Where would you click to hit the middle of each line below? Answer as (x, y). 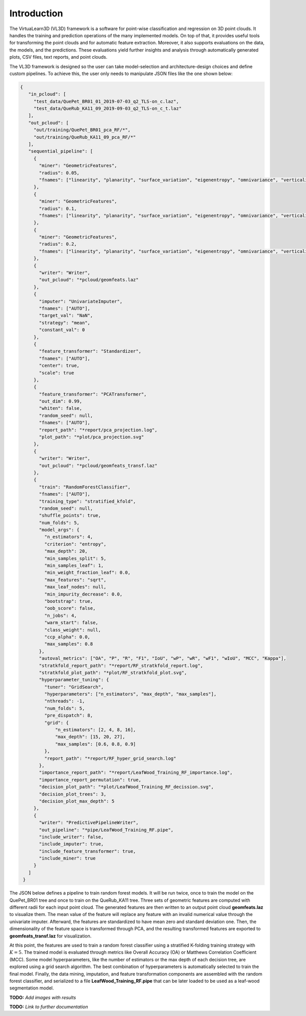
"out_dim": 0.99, (61, 401)
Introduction (36, 13)
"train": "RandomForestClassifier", (85, 487)
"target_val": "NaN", (66, 316)
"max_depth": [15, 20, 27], (90, 737)
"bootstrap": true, (69, 601)
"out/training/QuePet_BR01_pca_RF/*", (82, 130)
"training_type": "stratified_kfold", (87, 501)
